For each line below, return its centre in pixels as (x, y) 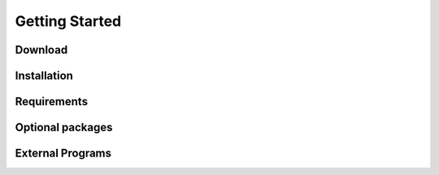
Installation (44, 76)
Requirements (52, 102)
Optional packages (64, 128)
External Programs (63, 154)
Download (41, 50)
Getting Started (68, 21)
